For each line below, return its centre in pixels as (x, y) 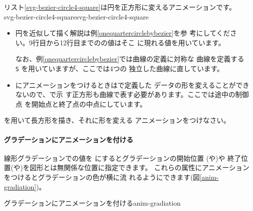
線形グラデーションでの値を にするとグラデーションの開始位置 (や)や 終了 (123, 158)
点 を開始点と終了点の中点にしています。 (81, 104)
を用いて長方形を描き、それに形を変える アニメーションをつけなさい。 (117, 120)
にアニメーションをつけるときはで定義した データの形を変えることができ (132, 85)
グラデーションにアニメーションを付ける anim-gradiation (92, 203)
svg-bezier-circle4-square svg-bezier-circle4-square (76, 16)
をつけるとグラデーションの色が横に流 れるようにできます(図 (102, 177)
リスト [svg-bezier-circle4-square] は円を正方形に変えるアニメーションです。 (120, 7)
